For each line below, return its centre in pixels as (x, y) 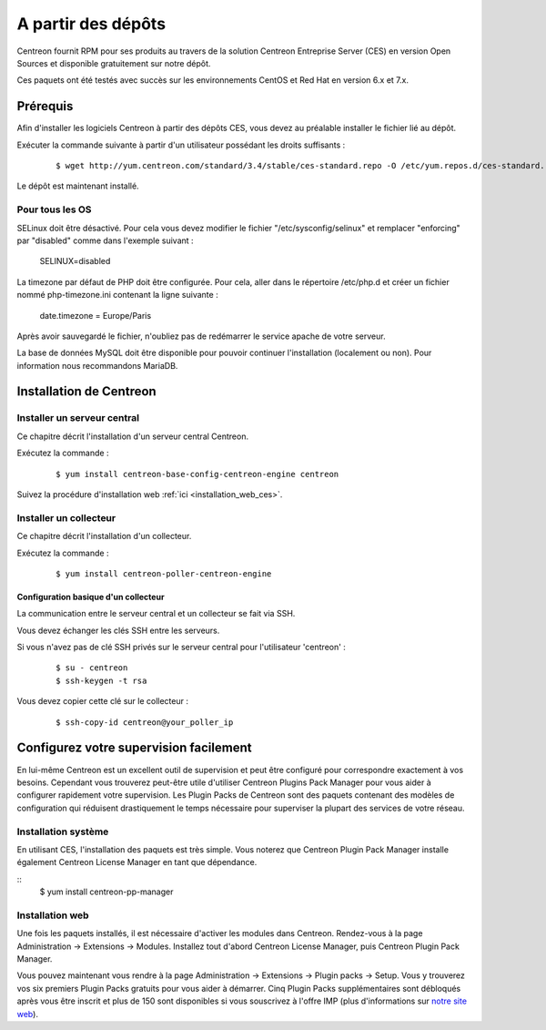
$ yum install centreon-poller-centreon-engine (164, 573)
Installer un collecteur (66, 517)
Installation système (63, 831)
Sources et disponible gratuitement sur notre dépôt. (114, 63)
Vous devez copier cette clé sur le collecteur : (102, 701)
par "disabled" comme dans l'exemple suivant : (106, 240)
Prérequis (45, 106)
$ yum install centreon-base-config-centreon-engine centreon (197, 474)
